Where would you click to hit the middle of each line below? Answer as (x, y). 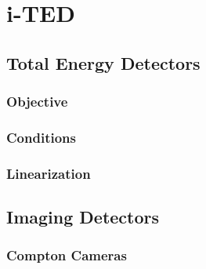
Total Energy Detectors (103, 62)
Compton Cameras (67, 255)
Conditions (41, 137)
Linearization (49, 173)
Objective (37, 102)
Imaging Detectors (83, 217)
